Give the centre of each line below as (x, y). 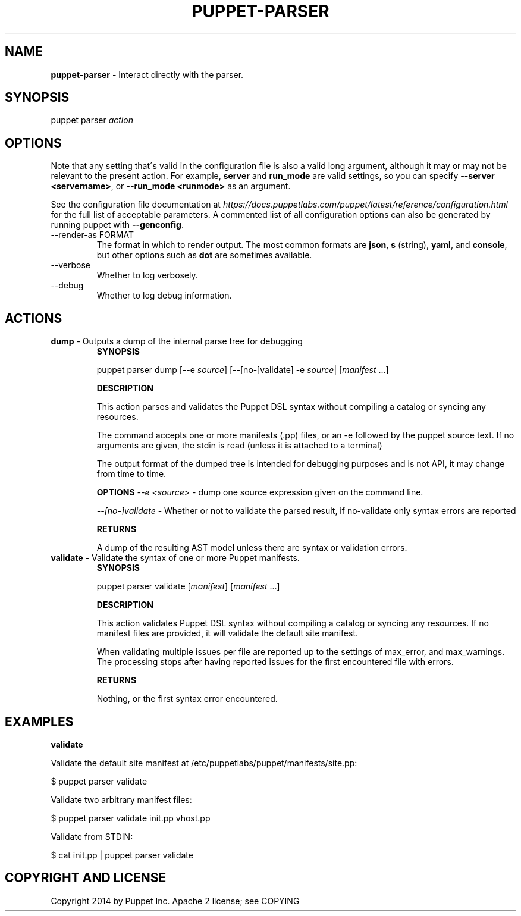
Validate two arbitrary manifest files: (121, 799)
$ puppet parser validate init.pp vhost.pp (131, 818)
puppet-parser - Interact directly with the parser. (147, 74)
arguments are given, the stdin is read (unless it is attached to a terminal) (239, 446)
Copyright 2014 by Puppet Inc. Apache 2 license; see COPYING (175, 901)
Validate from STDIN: (92, 836)
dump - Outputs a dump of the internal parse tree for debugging (177, 341)
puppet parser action (92, 120)
